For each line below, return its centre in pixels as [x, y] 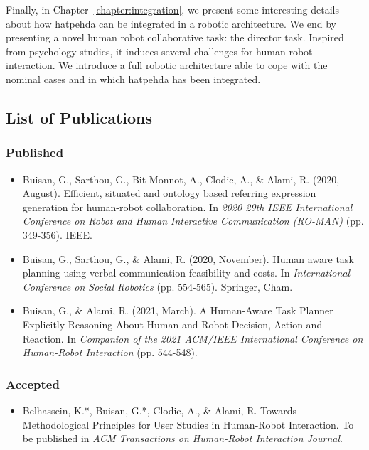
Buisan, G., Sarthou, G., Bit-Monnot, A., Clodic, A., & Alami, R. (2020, [181, 179]
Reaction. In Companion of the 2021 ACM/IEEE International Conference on [193, 338]
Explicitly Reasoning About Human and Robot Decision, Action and [172, 324]
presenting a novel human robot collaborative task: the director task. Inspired [175, 37]
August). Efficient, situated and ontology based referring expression [169, 193]
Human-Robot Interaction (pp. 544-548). [110, 352]
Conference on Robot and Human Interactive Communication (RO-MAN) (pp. [193, 221]
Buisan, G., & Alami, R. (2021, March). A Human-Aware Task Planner [178, 310]
